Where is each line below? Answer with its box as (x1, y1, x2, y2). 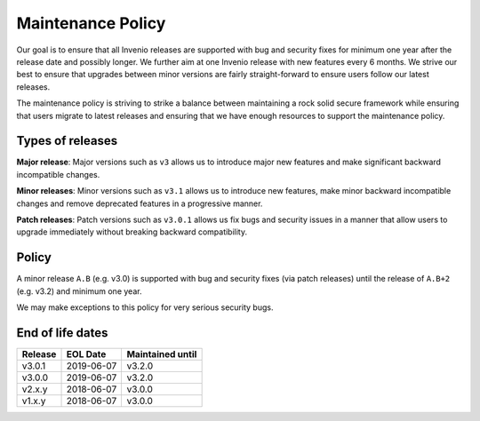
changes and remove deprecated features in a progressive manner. (16, 198, 263, 209)
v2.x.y (21, 383, 48, 395)
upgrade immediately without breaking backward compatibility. (16, 226, 248, 237)
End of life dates (16, 325, 108, 340)
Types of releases (16, 133, 118, 148)
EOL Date (66, 347, 107, 360)
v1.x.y (21, 394, 46, 407)
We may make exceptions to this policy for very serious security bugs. (16, 302, 274, 313)
